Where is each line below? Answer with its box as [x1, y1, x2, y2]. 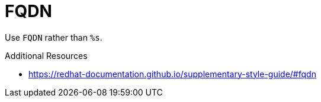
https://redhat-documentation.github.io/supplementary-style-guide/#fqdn [28, 68, 316, 79]
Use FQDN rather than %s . [5, 32, 102, 42]
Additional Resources [5, 50, 88, 61]
